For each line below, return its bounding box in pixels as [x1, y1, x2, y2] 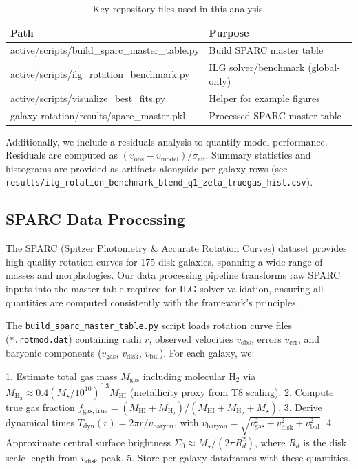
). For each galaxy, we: [159, 345, 255, 359]
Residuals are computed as [6, 148, 118, 162]
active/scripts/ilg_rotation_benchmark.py [10, 67, 190, 81]
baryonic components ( [6, 345, 102, 359]
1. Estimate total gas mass [6, 369, 118, 383]
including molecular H [143, 369, 236, 383]
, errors [251, 331, 282, 346]
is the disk [303, 435, 347, 449]
